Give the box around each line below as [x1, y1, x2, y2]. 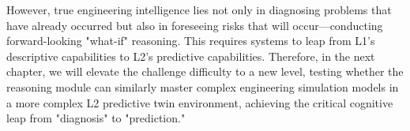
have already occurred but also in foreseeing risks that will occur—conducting [6, 17, 383, 33]
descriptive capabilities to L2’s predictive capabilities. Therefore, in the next [6, 47, 375, 64]
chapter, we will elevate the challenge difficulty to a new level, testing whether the [6, 63, 404, 80]
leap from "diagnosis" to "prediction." [6, 110, 186, 126]
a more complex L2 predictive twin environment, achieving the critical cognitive [6, 94, 393, 110]
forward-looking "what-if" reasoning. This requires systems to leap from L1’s [6, 32, 375, 49]
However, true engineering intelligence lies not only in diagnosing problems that [6, 2, 392, 17]
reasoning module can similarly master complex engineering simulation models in [6, 78, 399, 95]
